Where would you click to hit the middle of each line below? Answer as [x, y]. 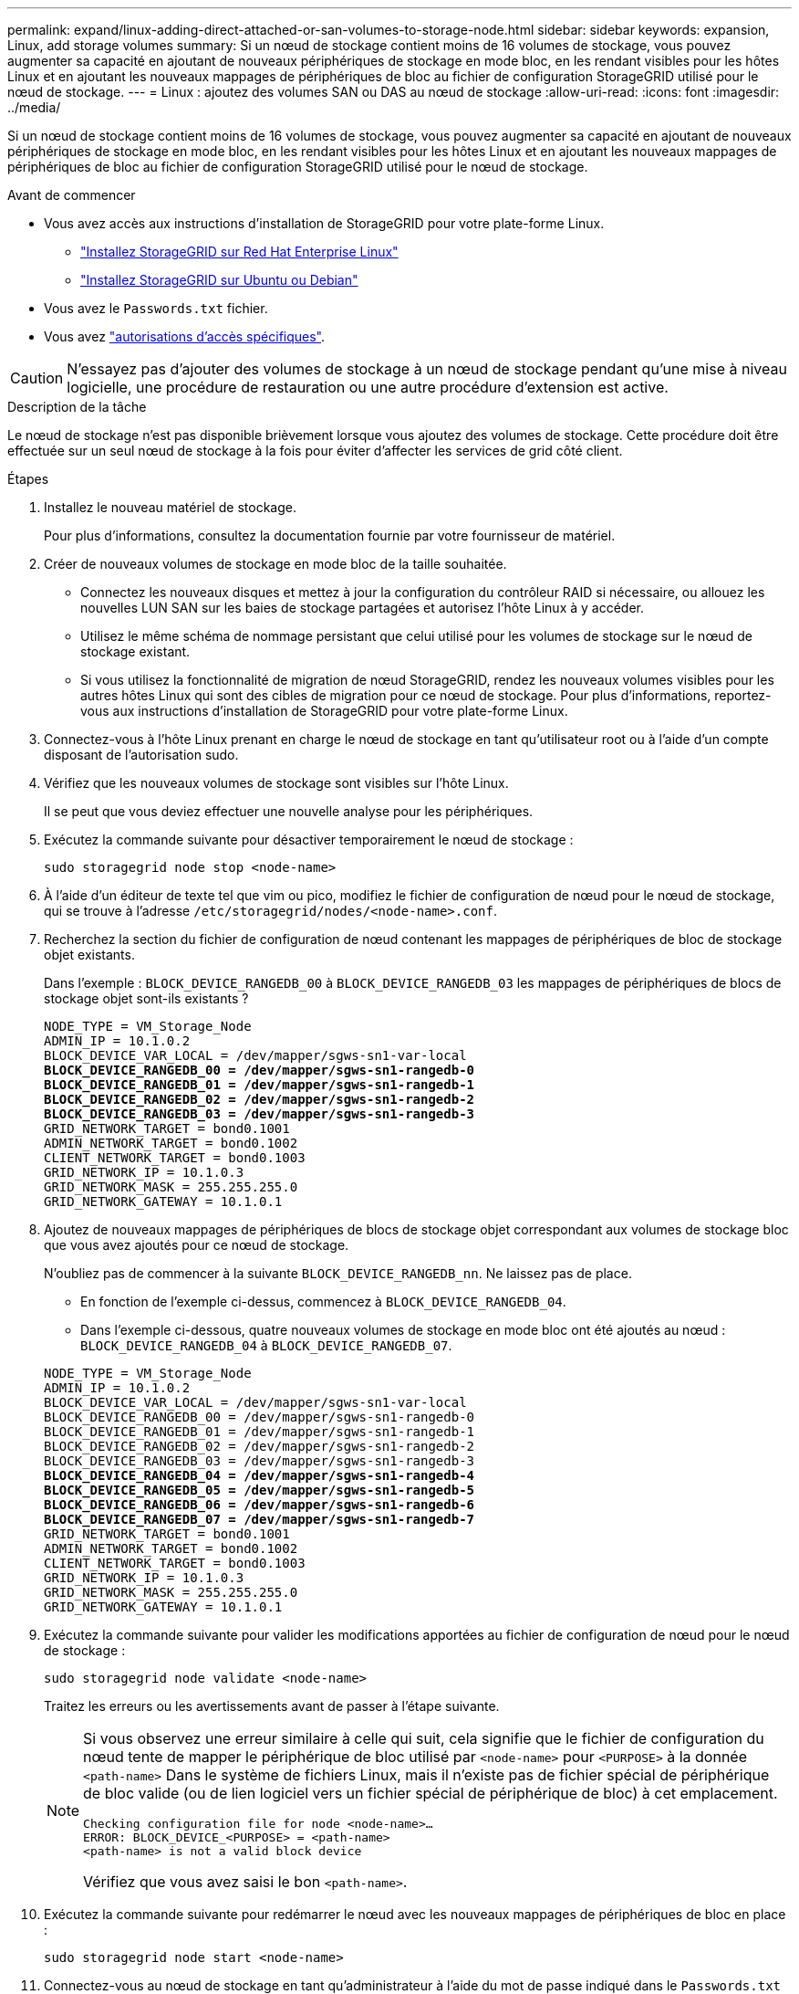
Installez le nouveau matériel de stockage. [170, 507]
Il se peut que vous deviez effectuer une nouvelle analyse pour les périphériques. [289, 811]
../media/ [34, 107]
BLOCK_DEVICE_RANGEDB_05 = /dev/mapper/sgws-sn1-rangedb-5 [259, 1490]
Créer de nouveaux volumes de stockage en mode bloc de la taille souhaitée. [275, 564]
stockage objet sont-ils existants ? [146, 998]
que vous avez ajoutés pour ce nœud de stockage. [197, 1245]
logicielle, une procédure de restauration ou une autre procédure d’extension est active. [368, 387]
